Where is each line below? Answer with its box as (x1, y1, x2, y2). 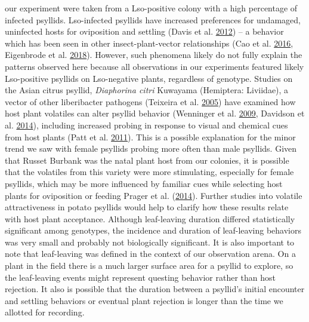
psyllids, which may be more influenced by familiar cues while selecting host (5, 177, 283, 189)
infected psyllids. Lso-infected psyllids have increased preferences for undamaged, (5, 13, 301, 26)
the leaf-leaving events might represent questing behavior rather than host (5, 271, 276, 283)
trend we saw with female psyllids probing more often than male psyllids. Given (5, 142, 297, 155)
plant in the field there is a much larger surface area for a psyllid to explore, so (5, 259, 293, 272)
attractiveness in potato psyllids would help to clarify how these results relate (5, 201, 289, 213)
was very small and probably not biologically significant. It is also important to (5, 235, 295, 248)
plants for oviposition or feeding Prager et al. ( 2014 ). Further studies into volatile (5, 189, 302, 201)
